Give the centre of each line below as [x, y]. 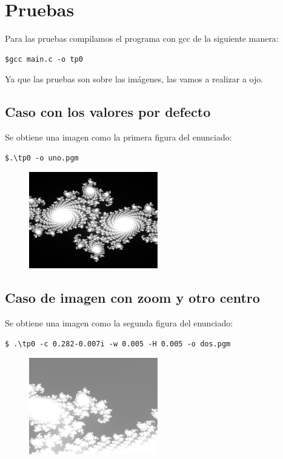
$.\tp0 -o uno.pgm [42, 158]
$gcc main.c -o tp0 [44, 59]
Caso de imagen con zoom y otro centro [132, 298]
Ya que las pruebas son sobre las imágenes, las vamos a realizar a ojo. [134, 79]
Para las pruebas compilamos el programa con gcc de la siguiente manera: [142, 38]
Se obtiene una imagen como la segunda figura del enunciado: [119, 323]
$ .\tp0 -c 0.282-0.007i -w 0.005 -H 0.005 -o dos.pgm [118, 344]
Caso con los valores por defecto [108, 112]
